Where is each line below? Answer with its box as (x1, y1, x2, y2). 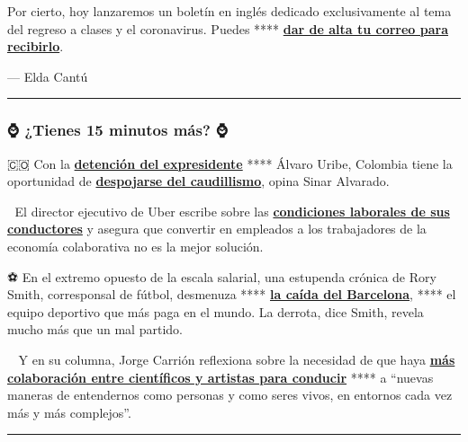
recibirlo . (7, 37, 64, 56)
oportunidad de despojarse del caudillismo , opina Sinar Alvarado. (7, 172, 390, 190)
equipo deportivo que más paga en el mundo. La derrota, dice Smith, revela (7, 302, 424, 321)
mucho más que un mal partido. (7, 320, 183, 339)
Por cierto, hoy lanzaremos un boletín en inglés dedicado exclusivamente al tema (7, 2, 452, 20)
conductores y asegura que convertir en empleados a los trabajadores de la (7, 219, 427, 238)
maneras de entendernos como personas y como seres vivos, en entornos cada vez (7, 385, 453, 404)
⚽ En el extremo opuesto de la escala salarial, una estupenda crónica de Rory (7, 267, 436, 286)
